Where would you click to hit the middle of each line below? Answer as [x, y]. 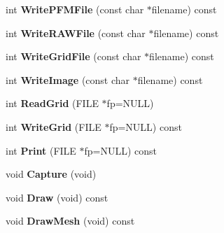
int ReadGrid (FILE [52, 103]
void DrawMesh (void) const [70, 221]
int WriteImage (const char [68, 79]
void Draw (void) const [57, 197]
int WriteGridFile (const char [73, 56]
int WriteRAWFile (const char [76, 33]
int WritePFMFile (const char [75, 9]
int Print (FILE [41, 150]
